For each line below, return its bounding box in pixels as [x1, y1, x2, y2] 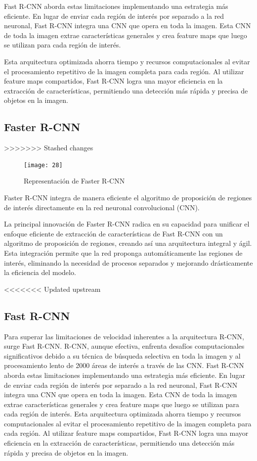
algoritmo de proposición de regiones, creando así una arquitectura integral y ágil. [4, 238, 252, 248]
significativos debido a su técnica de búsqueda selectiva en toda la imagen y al [4, 350, 241, 361]
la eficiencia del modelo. [4, 267, 76, 277]
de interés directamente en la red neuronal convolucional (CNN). [4, 202, 200, 212]
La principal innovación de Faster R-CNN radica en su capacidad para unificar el [4, 219, 250, 229]
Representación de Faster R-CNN [24, 176, 125, 186]
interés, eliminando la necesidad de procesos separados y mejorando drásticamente [4, 257, 253, 268]
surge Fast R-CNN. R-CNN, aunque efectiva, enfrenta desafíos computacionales [4, 341, 245, 351]
